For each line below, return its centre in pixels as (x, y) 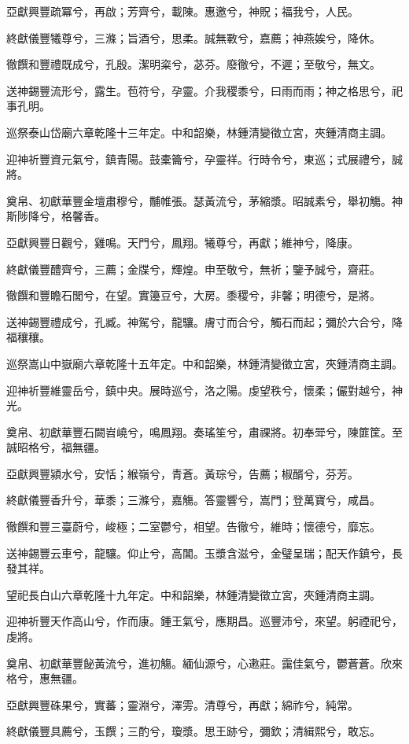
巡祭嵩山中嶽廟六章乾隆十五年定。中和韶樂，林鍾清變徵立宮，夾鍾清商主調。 (204, 363)
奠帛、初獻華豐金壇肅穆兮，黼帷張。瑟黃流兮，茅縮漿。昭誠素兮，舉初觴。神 (204, 200)
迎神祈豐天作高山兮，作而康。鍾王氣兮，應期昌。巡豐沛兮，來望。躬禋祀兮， (204, 621)
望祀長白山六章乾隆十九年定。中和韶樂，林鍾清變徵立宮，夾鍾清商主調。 (193, 594)
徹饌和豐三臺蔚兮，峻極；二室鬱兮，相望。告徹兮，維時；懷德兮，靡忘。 (193, 527)
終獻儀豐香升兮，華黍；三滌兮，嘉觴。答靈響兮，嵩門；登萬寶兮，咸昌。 (193, 500)
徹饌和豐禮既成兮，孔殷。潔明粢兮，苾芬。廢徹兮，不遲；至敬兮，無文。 (193, 64)
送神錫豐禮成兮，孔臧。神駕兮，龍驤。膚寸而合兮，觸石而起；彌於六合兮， (199, 321)
